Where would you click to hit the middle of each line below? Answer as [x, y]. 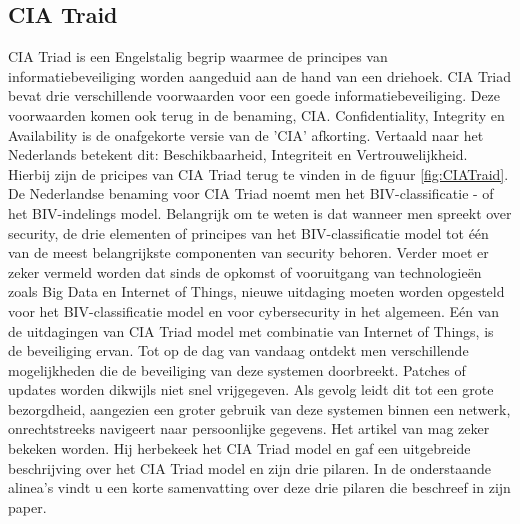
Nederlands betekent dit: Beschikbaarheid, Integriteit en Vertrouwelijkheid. [238, 154]
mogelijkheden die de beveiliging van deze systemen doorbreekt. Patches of [237, 369]
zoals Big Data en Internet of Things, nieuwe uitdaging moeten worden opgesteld [256, 291]
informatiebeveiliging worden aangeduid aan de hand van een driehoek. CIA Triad [260, 75]
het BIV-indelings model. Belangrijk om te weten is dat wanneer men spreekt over [260, 212]
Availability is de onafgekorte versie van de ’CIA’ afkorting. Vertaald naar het [246, 134]
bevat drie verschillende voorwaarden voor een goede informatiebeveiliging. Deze [254, 95]
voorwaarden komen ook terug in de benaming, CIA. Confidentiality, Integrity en [256, 114]
